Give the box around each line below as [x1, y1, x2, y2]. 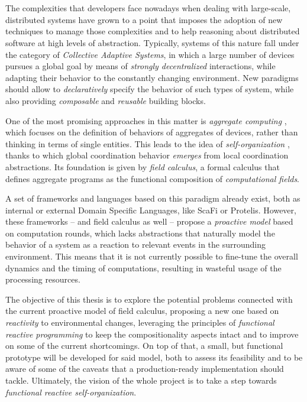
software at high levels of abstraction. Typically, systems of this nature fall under [5, 36, 299, 48]
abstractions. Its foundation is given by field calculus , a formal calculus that [5, 160, 280, 173]
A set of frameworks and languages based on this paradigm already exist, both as [5, 192, 300, 205]
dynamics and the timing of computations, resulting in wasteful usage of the [5, 261, 282, 274]
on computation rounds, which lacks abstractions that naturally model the [5, 226, 275, 239]
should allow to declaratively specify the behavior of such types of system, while [5, 83, 294, 95]
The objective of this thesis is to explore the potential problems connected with [5, 293, 293, 305]
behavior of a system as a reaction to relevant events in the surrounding [5, 238, 266, 251]
